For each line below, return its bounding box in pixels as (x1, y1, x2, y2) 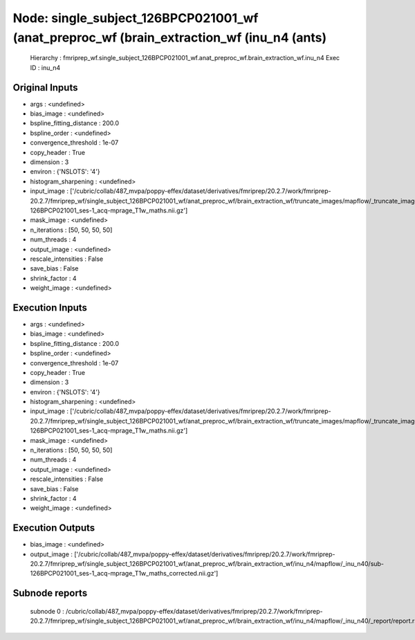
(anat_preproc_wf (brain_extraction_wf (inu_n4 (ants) (12, 30, 327, 45)
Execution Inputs (12, 302, 88, 313)
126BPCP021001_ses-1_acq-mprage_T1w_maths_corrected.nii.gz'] (30, 569, 219, 578)
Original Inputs (12, 82, 78, 93)
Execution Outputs (12, 522, 95, 534)
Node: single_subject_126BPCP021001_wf (12, 10, 259, 26)
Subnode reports (12, 587, 88, 599)
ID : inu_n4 (30, 63, 61, 72)
